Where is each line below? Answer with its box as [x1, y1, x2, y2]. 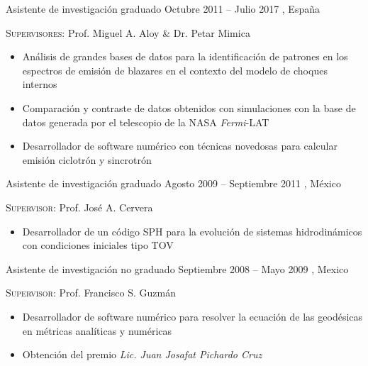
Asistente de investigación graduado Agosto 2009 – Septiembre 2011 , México [6, 176, 341, 191]
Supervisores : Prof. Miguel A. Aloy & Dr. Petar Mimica [6, 25, 250, 40]
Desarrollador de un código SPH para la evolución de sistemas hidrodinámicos [22, 223, 362, 238]
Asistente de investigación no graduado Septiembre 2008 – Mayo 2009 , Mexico [6, 261, 349, 276]
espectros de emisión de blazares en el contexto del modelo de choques [22, 62, 328, 77]
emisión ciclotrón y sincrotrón [22, 152, 152, 167]
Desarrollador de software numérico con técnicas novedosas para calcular [22, 138, 338, 153]
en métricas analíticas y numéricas [22, 323, 172, 338]
